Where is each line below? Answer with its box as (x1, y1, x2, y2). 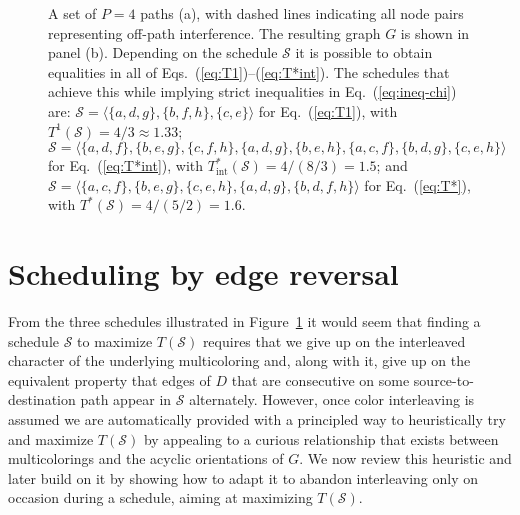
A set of (48, 3, 97, 23)
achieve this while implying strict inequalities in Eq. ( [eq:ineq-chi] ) (48, 81, 457, 102)
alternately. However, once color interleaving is (189, 389, 475, 410)
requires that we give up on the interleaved (202, 330, 466, 351)
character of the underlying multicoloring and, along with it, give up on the (8, 350, 471, 371)
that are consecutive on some (231, 369, 410, 390)
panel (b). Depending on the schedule (48, 42, 278, 63)
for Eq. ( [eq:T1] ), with (258, 100, 398, 121)
